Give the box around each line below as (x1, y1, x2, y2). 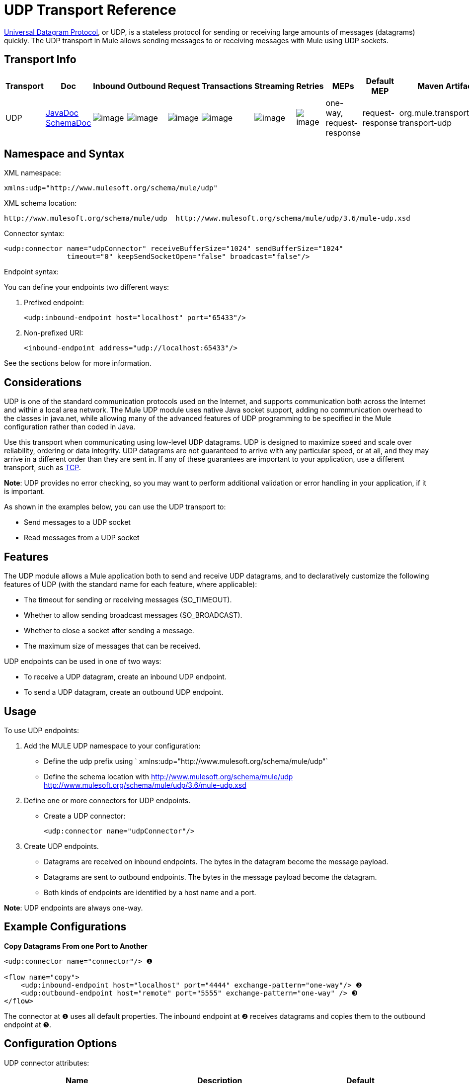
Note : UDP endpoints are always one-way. (4, 903, 143, 912)
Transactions (202, 81, 252, 91)
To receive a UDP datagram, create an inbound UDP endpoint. (24, 672, 227, 681)
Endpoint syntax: (4, 267, 59, 276)
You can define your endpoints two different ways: (4, 283, 169, 292)
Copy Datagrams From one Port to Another (4, 941, 148, 950)
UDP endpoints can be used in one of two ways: (4, 657, 161, 666)
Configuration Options (4, 1037, 117, 1050)
